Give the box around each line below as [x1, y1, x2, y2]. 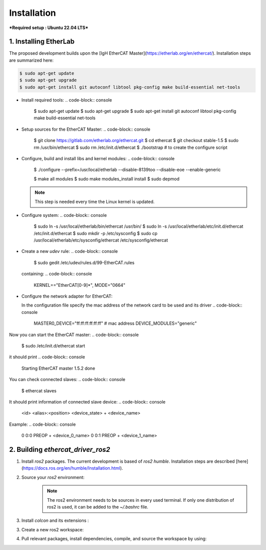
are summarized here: [9, 57, 54, 63]
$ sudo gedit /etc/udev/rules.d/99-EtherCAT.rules [33, 259, 135, 266]
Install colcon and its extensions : [21, 517, 89, 523]
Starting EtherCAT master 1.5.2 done [21, 365, 96, 371]
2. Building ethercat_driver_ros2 [9, 445, 110, 453]
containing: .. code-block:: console [21, 271, 92, 277]
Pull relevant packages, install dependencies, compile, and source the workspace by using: [21, 536, 207, 542]
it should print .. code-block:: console [9, 354, 85, 360]
